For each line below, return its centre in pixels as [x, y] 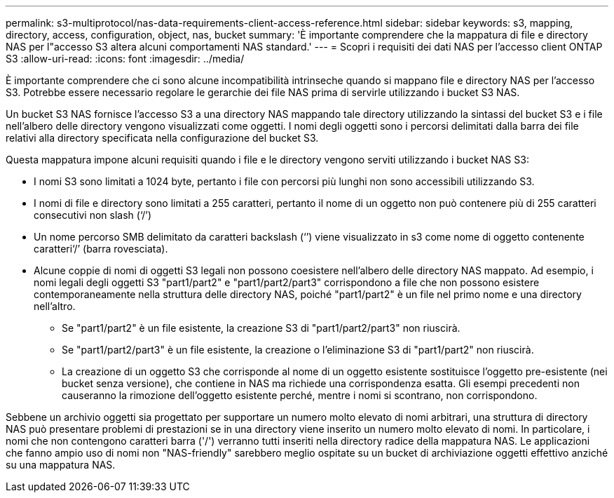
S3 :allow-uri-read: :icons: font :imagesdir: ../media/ [125, 59]
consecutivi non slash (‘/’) [93, 215]
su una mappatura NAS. [61, 465]
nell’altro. [55, 306]
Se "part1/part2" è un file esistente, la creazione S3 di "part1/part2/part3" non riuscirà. [261, 328]
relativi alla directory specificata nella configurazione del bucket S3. [162, 138]
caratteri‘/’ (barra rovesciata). [101, 249]
